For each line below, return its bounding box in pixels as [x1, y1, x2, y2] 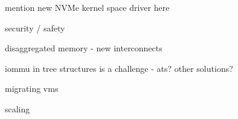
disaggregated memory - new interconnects [5, 42, 162, 54]
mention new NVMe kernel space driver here [5, 1, 170, 13]
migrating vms [5, 82, 59, 95]
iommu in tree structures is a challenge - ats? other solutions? [5, 62, 233, 74]
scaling [5, 102, 30, 115]
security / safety [5, 21, 65, 34]
